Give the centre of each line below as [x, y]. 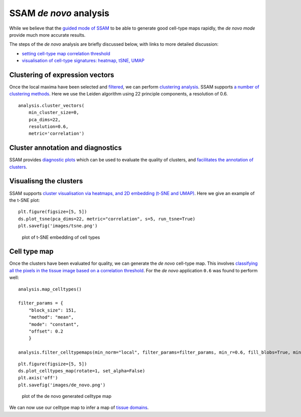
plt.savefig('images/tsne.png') [58, 226]
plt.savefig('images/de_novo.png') [62, 385]
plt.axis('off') [38, 378]
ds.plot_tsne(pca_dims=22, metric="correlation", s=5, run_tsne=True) [107, 219]
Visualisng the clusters [46, 181]
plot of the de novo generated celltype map [67, 396]
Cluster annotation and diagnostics [66, 148]
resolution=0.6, [48, 126]
